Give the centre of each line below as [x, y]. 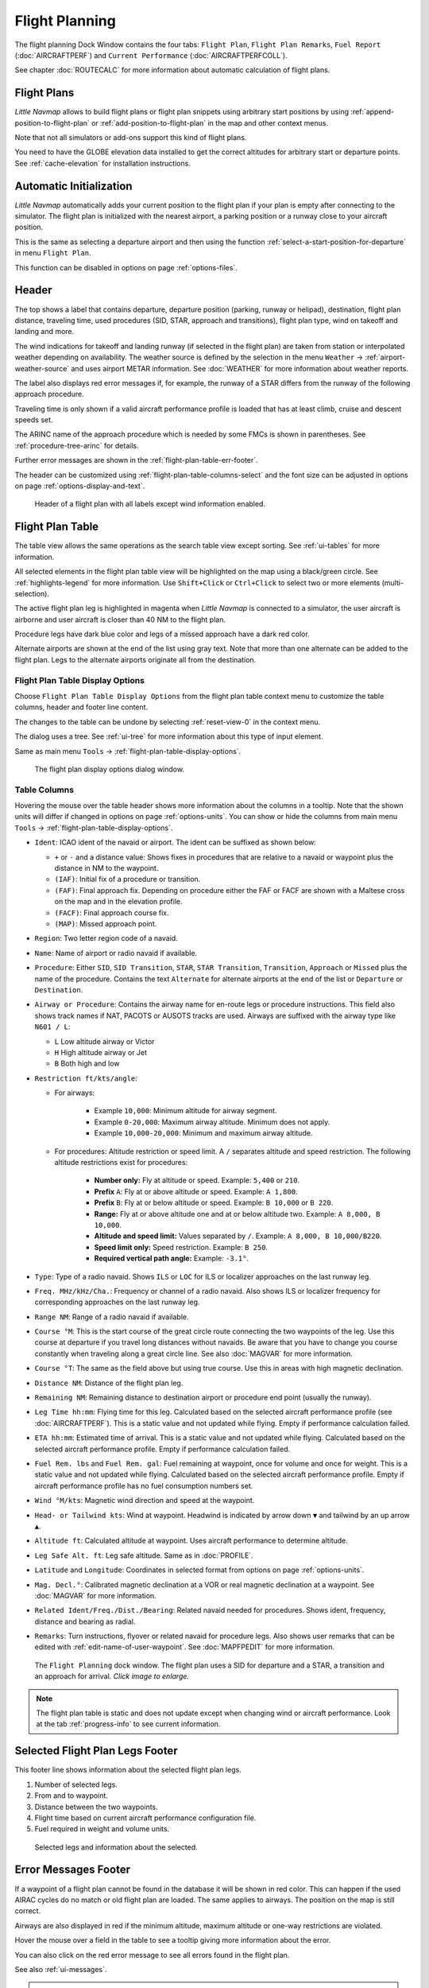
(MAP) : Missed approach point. [106, 923]
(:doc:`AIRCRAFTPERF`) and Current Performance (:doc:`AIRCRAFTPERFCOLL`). [151, 55]
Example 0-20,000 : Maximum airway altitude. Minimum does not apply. [212, 1122]
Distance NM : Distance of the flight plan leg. [109, 1383]
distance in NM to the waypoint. [106, 868]
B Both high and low [87, 1064]
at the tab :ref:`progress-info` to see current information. [128, 1724]
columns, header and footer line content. [81, 707]
